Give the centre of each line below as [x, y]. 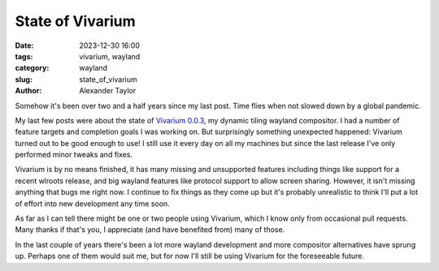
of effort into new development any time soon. [92, 204]
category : [32, 68]
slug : [24, 79]
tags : [24, 56]
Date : [24, 45]
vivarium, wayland [110, 56]
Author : [28, 91]
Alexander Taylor [108, 91]
